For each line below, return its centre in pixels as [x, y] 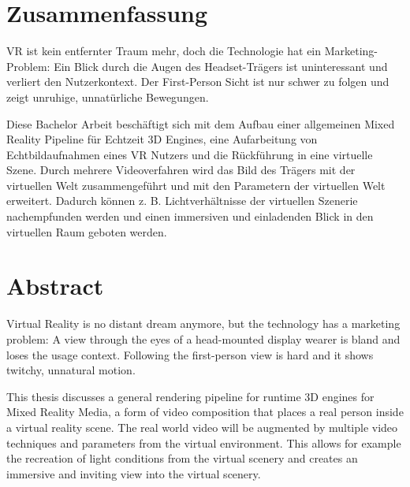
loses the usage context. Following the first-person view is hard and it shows [190, 354]
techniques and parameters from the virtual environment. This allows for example [204, 442]
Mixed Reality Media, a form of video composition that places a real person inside [205, 412]
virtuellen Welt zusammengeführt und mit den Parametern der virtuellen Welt [196, 185]
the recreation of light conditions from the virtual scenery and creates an [182, 458]
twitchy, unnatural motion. [71, 370]
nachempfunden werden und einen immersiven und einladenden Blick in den [190, 216]
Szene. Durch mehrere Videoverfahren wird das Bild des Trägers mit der [181, 170]
